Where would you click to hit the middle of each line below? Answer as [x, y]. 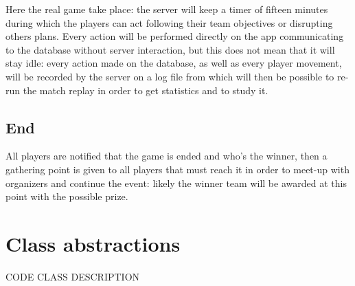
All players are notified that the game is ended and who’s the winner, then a [167, 156]
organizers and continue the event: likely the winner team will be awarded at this [176, 183]
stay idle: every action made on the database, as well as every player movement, [174, 63]
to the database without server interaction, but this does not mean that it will [170, 49]
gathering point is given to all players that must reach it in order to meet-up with [177, 169]
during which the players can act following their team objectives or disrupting [169, 22]
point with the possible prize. [67, 196]
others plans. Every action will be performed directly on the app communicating [175, 36]
